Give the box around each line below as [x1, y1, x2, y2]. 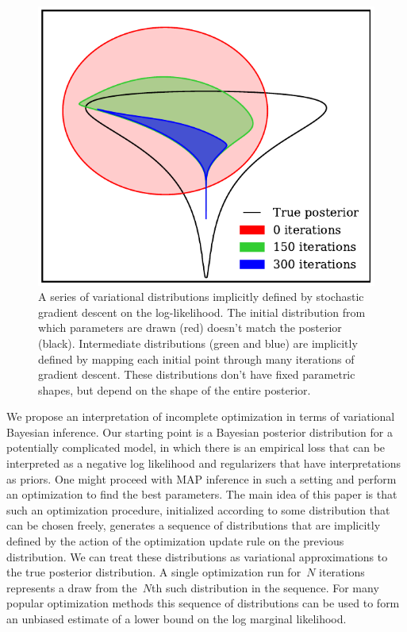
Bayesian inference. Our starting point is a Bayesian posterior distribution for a [6, 423, 393, 440]
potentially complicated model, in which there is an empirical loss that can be [6, 439, 386, 456]
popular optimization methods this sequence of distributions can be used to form [6, 595, 400, 611]
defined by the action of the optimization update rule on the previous [6, 533, 344, 549]
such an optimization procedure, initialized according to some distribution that [6, 501, 390, 518]
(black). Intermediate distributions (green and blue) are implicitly [38, 334, 358, 351]
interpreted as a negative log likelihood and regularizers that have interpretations [6, 455, 401, 472]
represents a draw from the [6, 579, 137, 595]
